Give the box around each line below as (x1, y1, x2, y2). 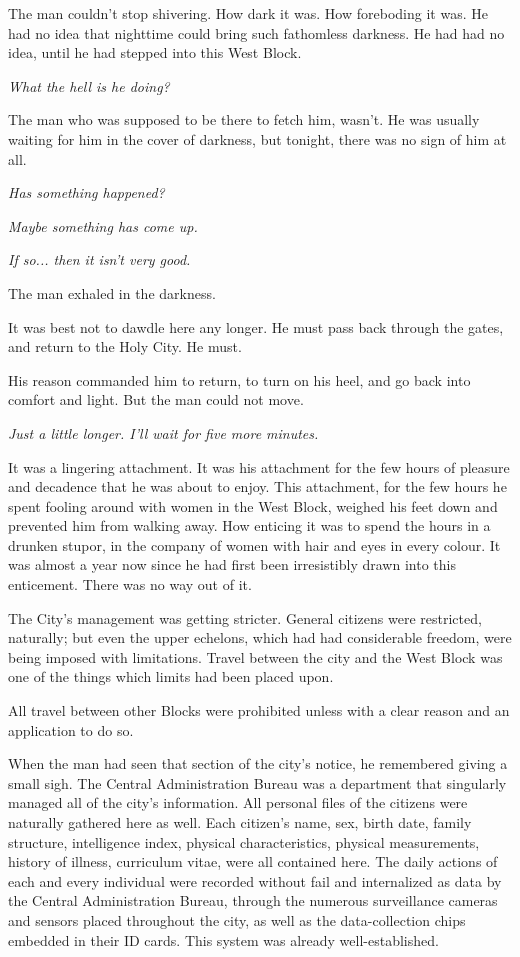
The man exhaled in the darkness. (8, 282, 216, 303)
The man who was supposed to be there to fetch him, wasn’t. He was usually (8, 109, 480, 130)
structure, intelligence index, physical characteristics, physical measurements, (8, 831, 480, 852)
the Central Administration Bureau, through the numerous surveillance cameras (8, 890, 498, 911)
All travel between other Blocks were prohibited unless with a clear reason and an (8, 700, 510, 721)
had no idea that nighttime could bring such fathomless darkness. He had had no (8, 22, 505, 43)
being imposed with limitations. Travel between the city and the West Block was (8, 646, 503, 667)
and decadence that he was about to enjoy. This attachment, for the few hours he (8, 476, 507, 497)
